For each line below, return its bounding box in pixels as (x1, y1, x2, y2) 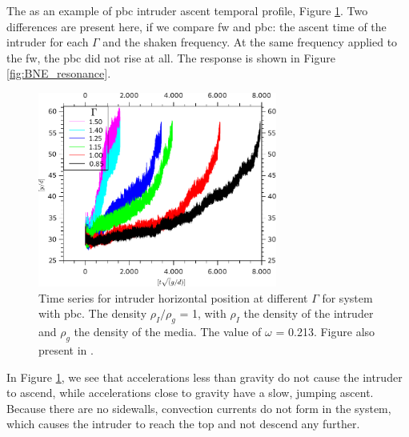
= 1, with (179, 305, 227, 322)
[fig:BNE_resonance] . (6, 65, 111, 82)
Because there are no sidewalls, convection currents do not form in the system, (6, 399, 391, 416)
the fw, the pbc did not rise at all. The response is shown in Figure (6, 49, 335, 66)
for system (322, 289, 373, 306)
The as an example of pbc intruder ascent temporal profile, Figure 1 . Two (6, 2, 368, 18)
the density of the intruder (243, 305, 374, 322)
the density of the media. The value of (74, 323, 262, 340)
